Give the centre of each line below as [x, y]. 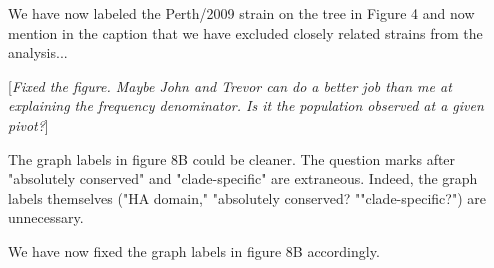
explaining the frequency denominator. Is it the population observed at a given [246, 105]
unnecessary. [46, 217]
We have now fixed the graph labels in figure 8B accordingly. [194, 250]
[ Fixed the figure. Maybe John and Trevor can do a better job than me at [230, 85]
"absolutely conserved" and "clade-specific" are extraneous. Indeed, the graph [243, 178]
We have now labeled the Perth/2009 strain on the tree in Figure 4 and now [241, 13]
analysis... [38, 52]
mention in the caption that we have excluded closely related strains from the [245, 32]
